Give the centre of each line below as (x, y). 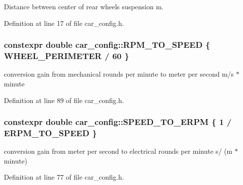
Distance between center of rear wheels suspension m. (84, 6)
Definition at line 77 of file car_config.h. (64, 177)
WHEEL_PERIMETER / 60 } (67, 56)
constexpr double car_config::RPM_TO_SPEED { (107, 45)
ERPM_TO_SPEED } (51, 133)
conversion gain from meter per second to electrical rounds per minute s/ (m (118, 151)
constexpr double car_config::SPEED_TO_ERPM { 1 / (118, 122)
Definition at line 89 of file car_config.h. (64, 100)
